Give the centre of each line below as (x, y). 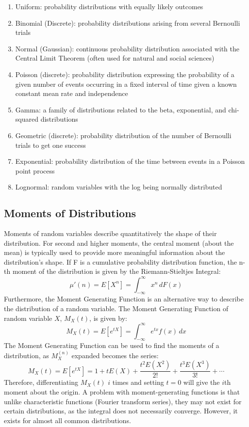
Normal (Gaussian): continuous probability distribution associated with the (127, 48)
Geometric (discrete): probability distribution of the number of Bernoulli (123, 135)
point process (35, 170)
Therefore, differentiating (41, 382)
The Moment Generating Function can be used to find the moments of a (112, 345)
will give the (201, 382)
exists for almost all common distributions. (67, 420)
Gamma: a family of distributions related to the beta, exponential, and (121, 109)
